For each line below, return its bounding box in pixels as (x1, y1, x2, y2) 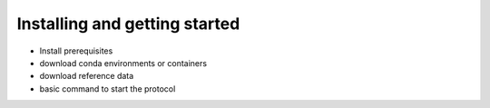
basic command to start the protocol (39, 83, 176, 94)
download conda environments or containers (39, 57, 208, 68)
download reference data (39, 71, 134, 82)
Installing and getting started (16, 14, 240, 34)
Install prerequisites (39, 45, 113, 56)
